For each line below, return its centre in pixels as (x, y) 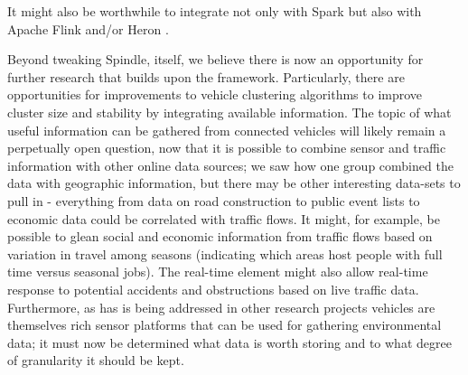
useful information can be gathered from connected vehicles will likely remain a (227, 130)
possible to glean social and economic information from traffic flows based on (220, 236)
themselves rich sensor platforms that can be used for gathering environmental (225, 325)
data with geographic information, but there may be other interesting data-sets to (234, 183)
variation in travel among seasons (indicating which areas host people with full (225, 253)
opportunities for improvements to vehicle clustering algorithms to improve (215, 94)
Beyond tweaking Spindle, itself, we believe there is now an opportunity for (215, 59)
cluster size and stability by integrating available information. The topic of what (229, 112)
